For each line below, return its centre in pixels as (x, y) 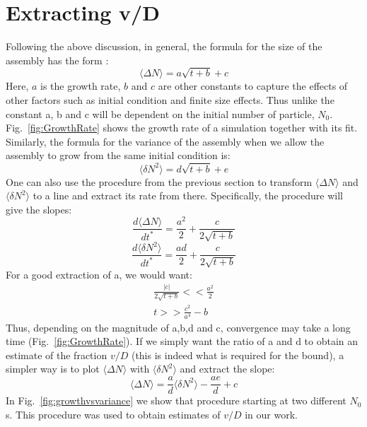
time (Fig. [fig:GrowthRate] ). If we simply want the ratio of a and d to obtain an (182, 341)
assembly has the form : (57, 60)
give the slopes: (39, 209)
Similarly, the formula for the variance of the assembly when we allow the (165, 141)
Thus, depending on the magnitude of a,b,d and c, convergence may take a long (178, 327)
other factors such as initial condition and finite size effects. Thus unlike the (170, 100)
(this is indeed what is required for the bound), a (238, 355)
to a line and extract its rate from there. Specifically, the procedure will (188, 195)
